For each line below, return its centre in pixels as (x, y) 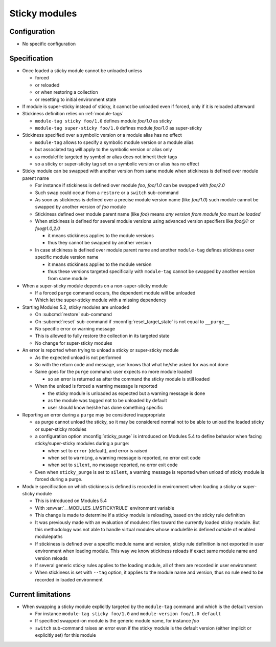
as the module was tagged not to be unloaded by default (107, 400)
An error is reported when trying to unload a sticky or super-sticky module (100, 350)
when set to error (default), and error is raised (98, 450)
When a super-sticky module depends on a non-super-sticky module (95, 286)
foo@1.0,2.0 (48, 228)
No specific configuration (49, 44)
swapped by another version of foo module (80, 207)
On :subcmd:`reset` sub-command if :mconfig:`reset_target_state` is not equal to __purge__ (132, 321)
